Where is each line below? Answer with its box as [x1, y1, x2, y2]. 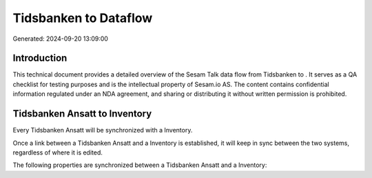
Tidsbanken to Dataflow [12, 10, 153, 26]
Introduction [12, 52, 68, 64]
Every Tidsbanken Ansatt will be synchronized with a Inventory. [12, 126, 193, 135]
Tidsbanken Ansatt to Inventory [12, 108, 152, 120]
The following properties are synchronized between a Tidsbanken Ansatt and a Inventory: [12, 161, 267, 169]
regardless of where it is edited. [12, 148, 103, 157]
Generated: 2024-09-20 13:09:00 [12, 34, 108, 43]
